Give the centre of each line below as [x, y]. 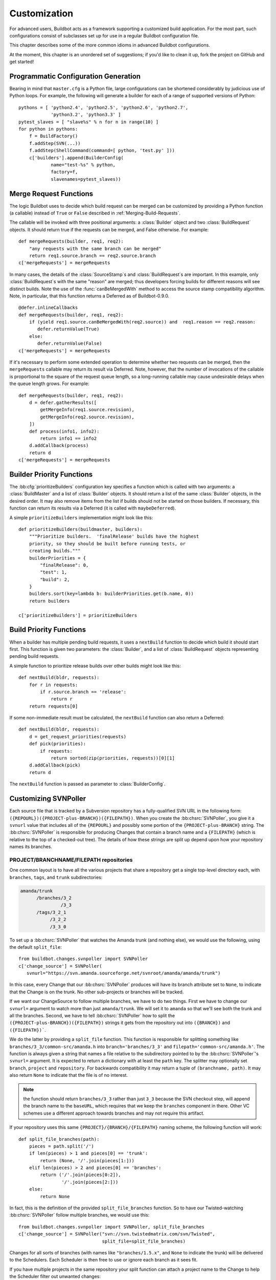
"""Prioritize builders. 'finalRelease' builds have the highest [114, 537]
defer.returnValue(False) [70, 344]
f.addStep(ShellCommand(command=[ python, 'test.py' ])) [102, 151]
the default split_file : [36, 947]
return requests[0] [53, 706]
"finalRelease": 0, [64, 565]
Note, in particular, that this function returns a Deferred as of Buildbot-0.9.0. [89, 296]
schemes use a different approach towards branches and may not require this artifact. [114, 1113]
